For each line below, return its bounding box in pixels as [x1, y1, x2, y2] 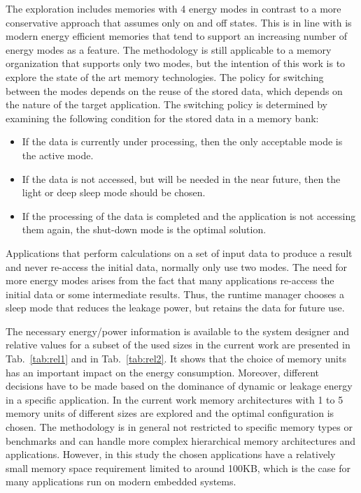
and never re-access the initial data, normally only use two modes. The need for [6, 259, 348, 274]
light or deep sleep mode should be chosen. [22, 185, 206, 200]
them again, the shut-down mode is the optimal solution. [22, 222, 267, 237]
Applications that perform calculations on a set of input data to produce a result [6, 245, 353, 260]
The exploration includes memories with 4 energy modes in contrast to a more [6, 1, 341, 15]
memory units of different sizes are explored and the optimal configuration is [6, 406, 334, 420]
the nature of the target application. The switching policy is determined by [6, 97, 327, 112]
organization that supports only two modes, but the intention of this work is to [6, 56, 346, 71]
